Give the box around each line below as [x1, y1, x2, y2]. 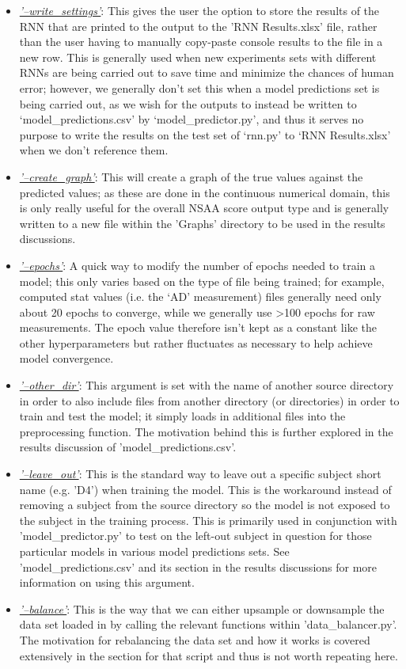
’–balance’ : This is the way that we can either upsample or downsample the [19, 600, 385, 617]
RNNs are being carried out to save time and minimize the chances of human [19, 64, 394, 81]
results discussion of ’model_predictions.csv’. [19, 439, 237, 455]
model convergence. [19, 350, 114, 367]
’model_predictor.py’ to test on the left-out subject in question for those [19, 527, 372, 544]
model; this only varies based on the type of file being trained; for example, [19, 272, 385, 289]
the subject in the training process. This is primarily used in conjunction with [19, 511, 397, 528]
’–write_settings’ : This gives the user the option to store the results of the [19, 2, 380, 18]
